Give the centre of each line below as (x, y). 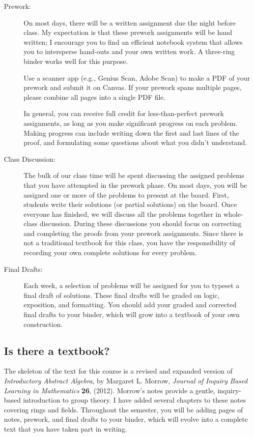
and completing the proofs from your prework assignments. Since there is (134, 233)
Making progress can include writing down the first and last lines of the (131, 132)
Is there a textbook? (57, 350)
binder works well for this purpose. (76, 61)
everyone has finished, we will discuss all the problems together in (123, 214)
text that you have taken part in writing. (66, 428)
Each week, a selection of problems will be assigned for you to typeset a (131, 285)
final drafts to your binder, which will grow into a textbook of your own (132, 314)
